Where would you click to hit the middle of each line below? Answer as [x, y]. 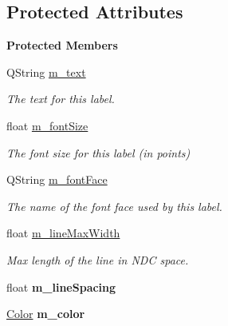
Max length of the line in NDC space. [98, 259]
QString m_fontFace [57, 179]
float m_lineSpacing [61, 286]
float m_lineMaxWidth [63, 233]
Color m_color [46, 314]
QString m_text [46, 72]
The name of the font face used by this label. [114, 206]
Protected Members [62, 45]
